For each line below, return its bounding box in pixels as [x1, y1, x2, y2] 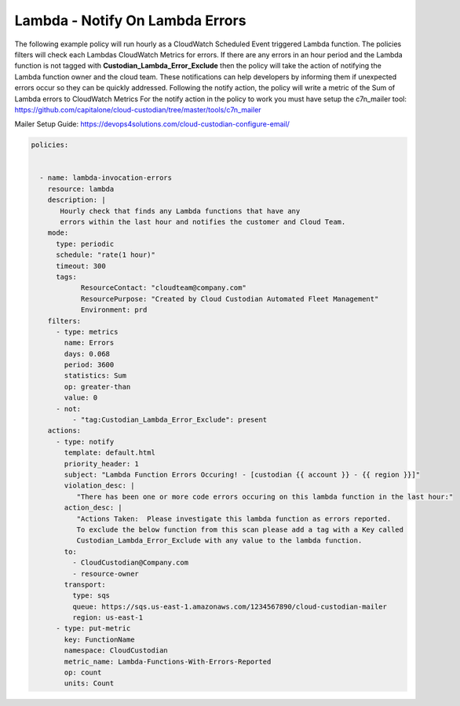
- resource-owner [71, 569, 139, 578]
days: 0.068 [64, 349, 110, 358]
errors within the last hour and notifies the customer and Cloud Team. [60, 218, 346, 226]
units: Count [64, 679, 115, 688]
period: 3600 [64, 360, 115, 369]
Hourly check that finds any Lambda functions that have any [60, 207, 301, 215]
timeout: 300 [56, 262, 106, 270]
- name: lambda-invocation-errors [39, 174, 173, 182]
